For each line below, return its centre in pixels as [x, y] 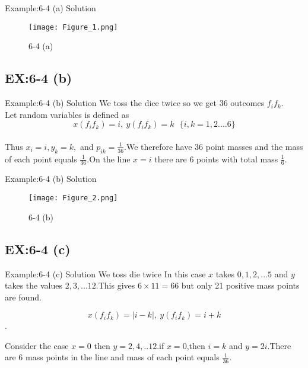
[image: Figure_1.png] [73, 27]
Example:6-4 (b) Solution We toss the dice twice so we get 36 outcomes [135, 103]
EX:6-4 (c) [38, 249]
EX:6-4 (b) [39, 78]
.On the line [109, 159]
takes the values [34, 285]
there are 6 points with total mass [216, 159]
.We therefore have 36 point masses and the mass [214, 146]
